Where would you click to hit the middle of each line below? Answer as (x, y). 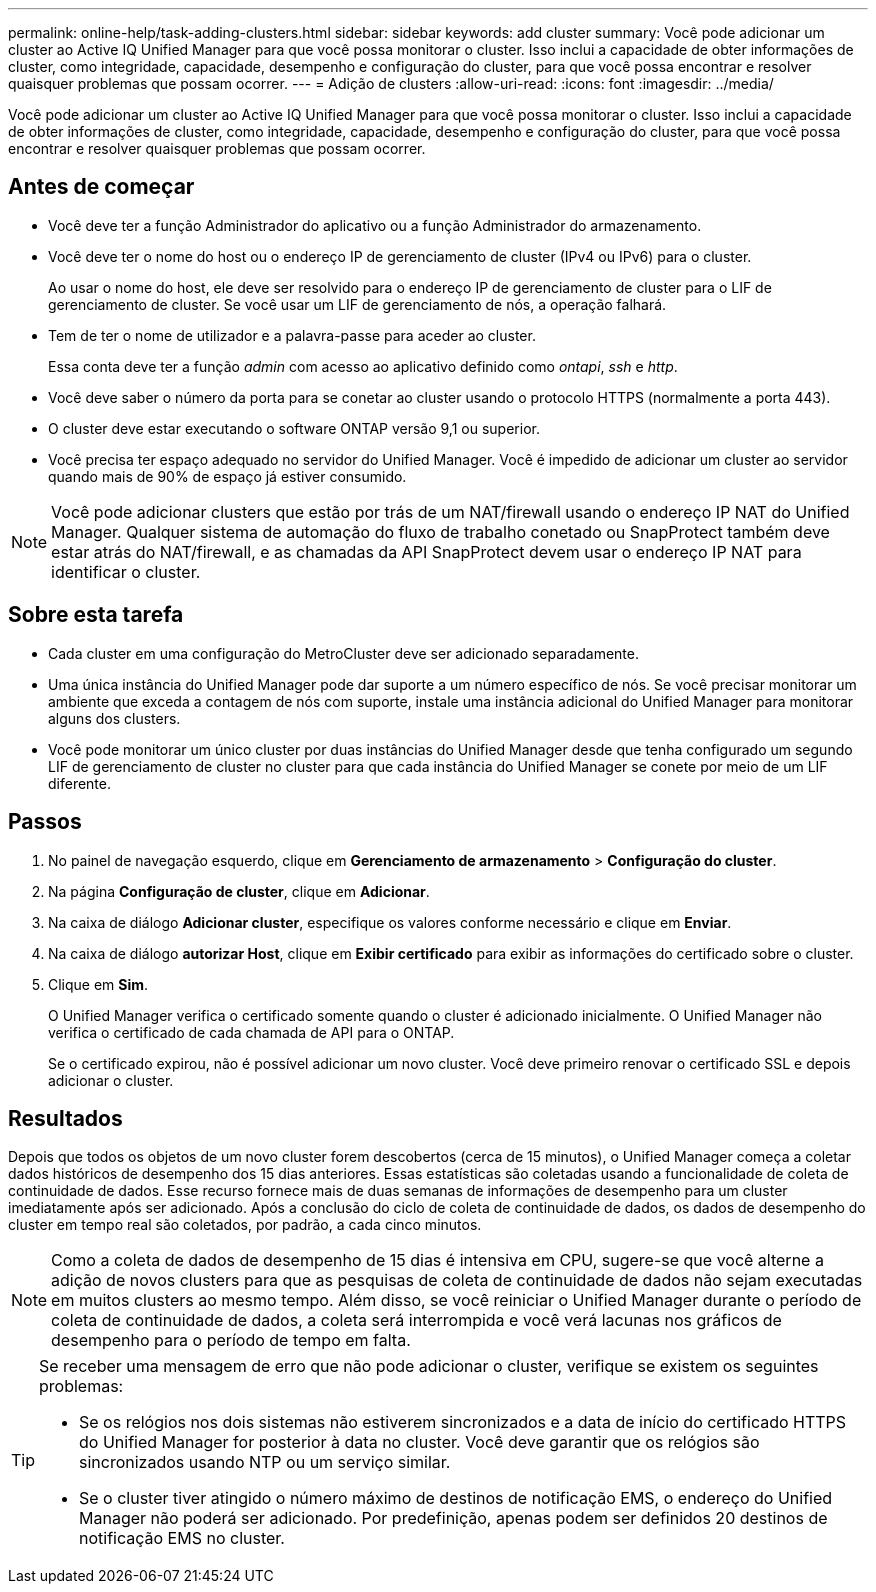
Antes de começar (101, 187)
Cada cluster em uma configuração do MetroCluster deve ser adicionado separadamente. (344, 653)
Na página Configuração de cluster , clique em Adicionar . (239, 891)
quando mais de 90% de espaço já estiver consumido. (227, 476)
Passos (45, 822)
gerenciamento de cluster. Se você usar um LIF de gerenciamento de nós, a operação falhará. (357, 304)
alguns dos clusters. (114, 718)
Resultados (65, 1118)
